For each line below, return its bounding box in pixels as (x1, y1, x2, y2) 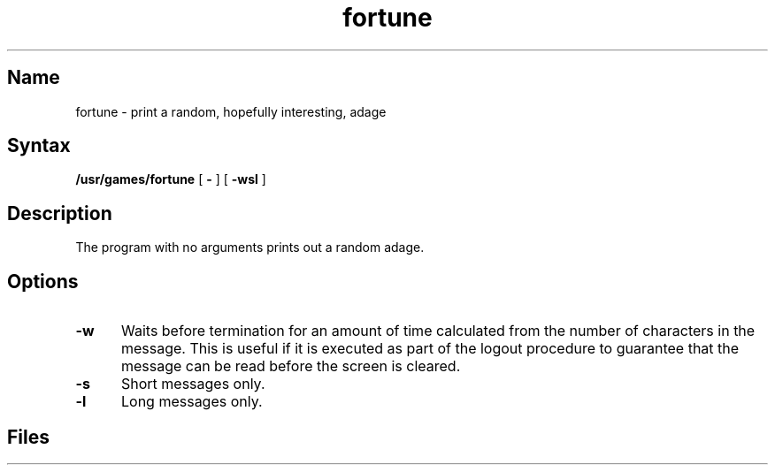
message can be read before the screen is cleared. (120, 357, 461, 376)
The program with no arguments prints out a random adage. (75, 240, 425, 255)
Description (7, 202, 112, 225)
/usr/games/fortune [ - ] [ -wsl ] (75, 171, 266, 187)
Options (7, 270, 79, 293)
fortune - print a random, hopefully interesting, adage (75, 103, 387, 119)
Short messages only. (120, 375, 265, 393)
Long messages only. (120, 392, 263, 411)
